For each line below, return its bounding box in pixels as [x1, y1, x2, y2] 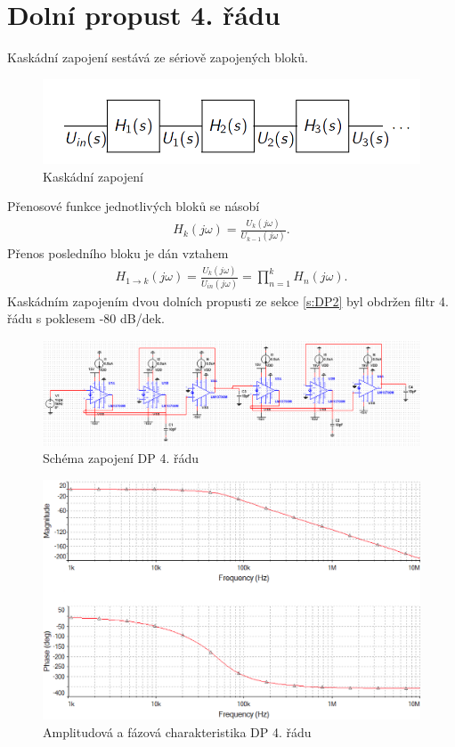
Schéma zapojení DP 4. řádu [43, 449, 199, 467]
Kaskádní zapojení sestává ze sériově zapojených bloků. [7, 48, 308, 67]
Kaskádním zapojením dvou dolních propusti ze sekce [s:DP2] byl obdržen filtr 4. [7, 291, 449, 310]
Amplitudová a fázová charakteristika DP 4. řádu [43, 723, 312, 742]
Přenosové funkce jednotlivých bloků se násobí [7, 197, 260, 215]
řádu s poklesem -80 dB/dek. [7, 309, 165, 328]
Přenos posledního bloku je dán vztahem [7, 244, 229, 263]
